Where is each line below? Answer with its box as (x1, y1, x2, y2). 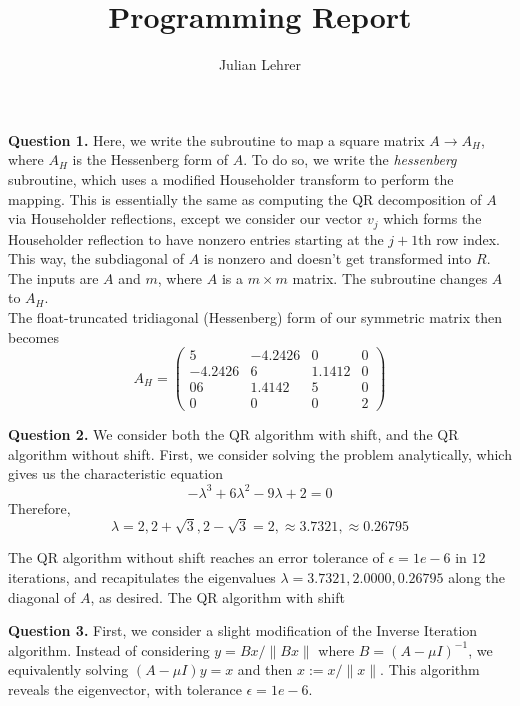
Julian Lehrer (218, 54, 302, 75)
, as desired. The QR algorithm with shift (90, 586, 345, 607)
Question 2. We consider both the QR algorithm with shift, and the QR (8, 424, 459, 445)
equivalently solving (8, 659, 129, 680)
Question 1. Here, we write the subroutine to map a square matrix (8, 129, 425, 150)
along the (448, 566, 505, 587)
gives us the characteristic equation (8, 463, 223, 484)
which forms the (383, 208, 482, 229)
